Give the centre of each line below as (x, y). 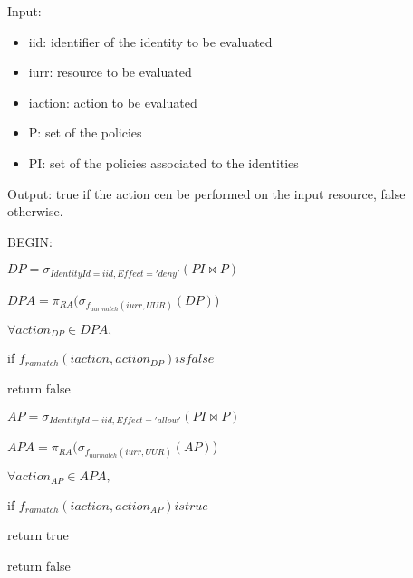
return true (38, 535)
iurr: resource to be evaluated (110, 72)
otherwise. (35, 211)
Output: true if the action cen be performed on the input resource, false (206, 193)
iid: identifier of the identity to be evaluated (150, 41)
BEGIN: (30, 241)
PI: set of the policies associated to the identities (163, 162)
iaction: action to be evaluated (113, 102)
